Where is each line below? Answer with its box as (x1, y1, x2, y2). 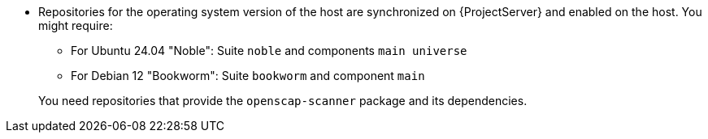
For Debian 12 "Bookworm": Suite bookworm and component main (71, 69, 425, 82)
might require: (38, 19, 113, 32)
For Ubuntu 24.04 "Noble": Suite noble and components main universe (71, 44, 467, 57)
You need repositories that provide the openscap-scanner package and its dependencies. (38, 94, 528, 107)
